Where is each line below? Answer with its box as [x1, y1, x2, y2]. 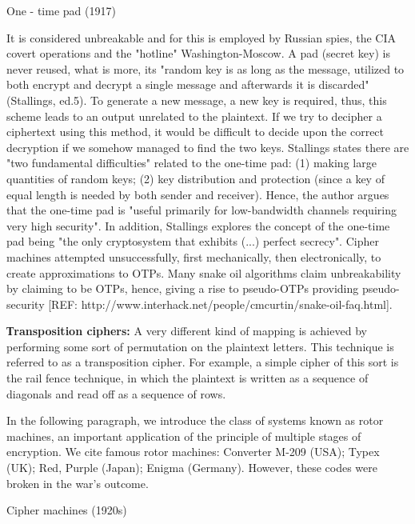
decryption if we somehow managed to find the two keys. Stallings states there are [6, 138, 409, 155]
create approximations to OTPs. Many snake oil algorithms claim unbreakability [6, 264, 401, 281]
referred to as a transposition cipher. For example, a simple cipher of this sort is [6, 354, 399, 370]
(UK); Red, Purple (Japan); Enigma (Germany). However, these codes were [6, 459, 377, 476]
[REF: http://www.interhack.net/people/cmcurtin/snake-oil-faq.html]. [48, 295, 393, 312]
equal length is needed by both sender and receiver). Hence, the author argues [6, 186, 389, 202]
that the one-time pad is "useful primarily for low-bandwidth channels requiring [6, 202, 397, 218]
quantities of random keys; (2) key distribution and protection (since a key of [6, 170, 385, 186]
